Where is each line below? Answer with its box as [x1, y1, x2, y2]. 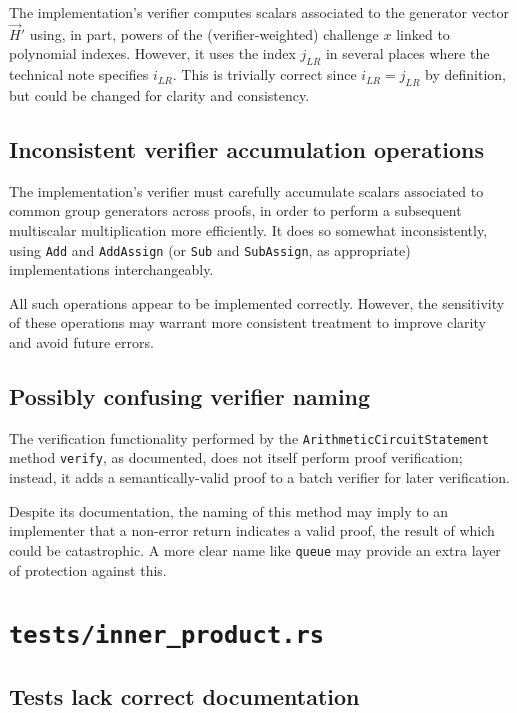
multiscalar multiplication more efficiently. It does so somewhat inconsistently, [9, 219, 488, 240]
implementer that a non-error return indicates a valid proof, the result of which [9, 520, 495, 541]
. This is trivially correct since [172, 64, 357, 85]
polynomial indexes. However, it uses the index [9, 43, 296, 64]
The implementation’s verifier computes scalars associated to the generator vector [9, 2, 509, 22]
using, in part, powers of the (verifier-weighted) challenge [29, 23, 379, 44]
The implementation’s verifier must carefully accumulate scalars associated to [9, 180, 484, 201]
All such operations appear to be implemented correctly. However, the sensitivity [9, 292, 505, 313]
